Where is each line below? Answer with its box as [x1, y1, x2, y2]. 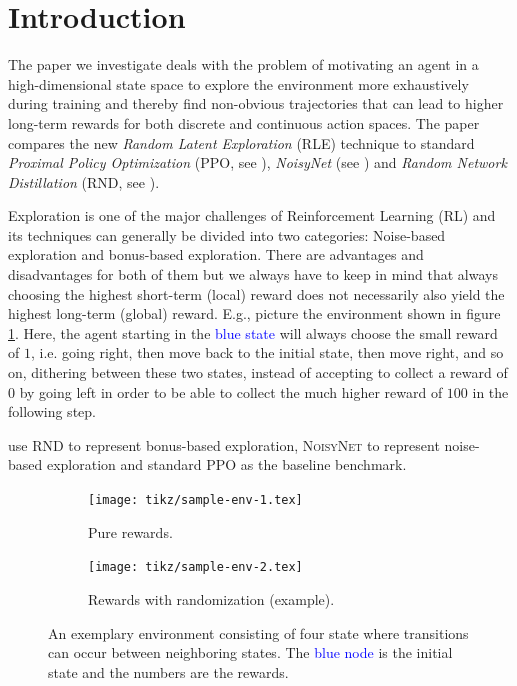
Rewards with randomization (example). [88, 588, 335, 609]
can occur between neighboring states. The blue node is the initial [48, 642, 453, 663]
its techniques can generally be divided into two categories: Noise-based [8, 224, 446, 245]
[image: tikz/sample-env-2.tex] [88, 560, 303, 575]
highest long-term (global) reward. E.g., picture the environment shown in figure [8, 303, 501, 324]
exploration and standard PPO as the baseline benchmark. [46, 454, 407, 475]
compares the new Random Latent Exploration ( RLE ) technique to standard [8, 132, 475, 153]
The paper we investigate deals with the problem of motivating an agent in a [8, 54, 479, 75]
